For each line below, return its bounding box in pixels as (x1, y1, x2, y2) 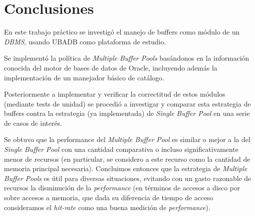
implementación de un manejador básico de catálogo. (4, 72, 164, 82)
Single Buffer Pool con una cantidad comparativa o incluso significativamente (4, 144, 239, 154)
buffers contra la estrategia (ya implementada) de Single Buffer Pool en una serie (4, 108, 250, 118)
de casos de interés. (4, 117, 62, 128)
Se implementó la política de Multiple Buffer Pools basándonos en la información (4, 53, 250, 63)
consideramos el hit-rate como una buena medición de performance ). (4, 202, 210, 212)
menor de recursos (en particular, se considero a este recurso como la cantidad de (4, 153, 251, 164)
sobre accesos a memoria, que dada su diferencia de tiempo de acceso (4, 192, 213, 203)
